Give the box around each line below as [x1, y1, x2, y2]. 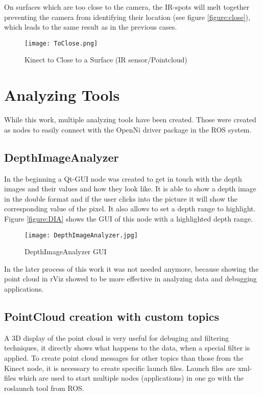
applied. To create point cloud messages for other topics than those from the [4, 352, 244, 363]
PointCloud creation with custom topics [4, 308, 220, 324]
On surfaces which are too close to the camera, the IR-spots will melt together [4, 2, 250, 12]
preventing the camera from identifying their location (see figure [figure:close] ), [4, 11, 250, 22]
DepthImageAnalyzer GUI [25, 246, 107, 257]
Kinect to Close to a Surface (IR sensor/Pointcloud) [25, 54, 187, 65]
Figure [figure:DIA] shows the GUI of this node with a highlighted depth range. [4, 213, 253, 224]
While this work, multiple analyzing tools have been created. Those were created [4, 114, 256, 125]
